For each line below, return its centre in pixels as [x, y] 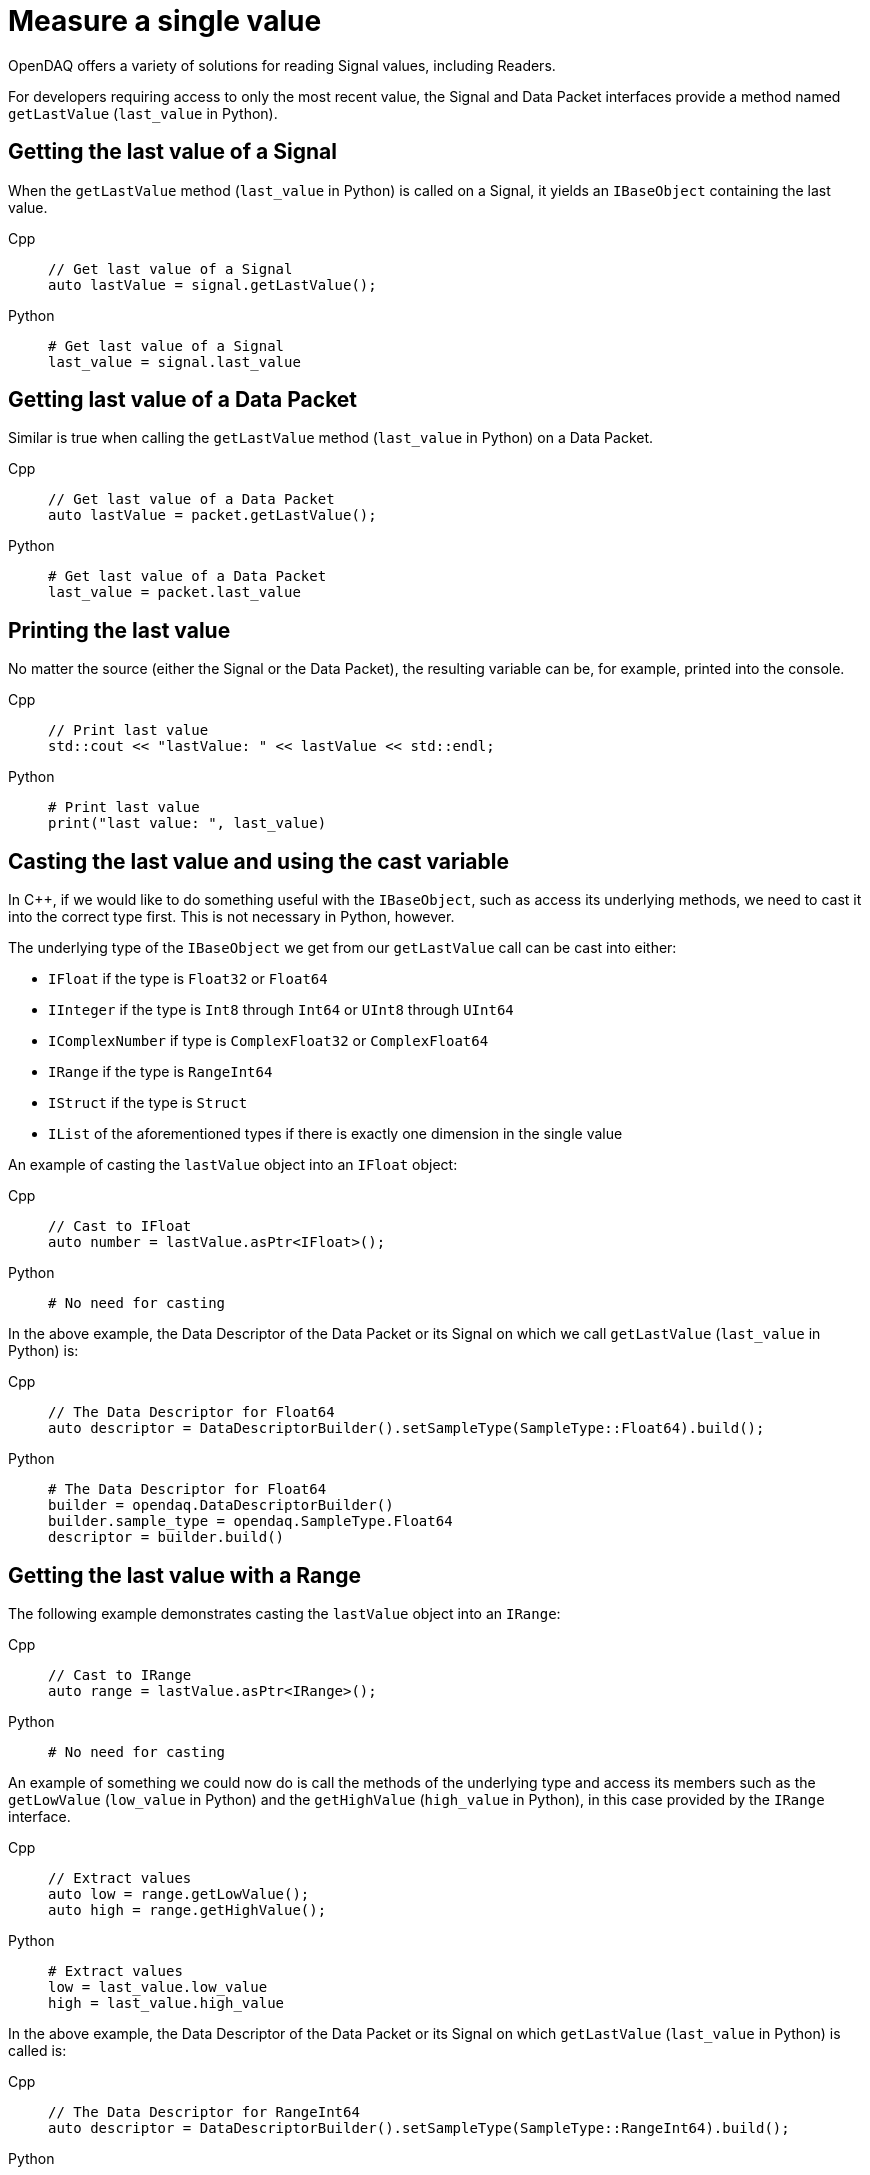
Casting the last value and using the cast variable [258, 861]
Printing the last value [119, 630]
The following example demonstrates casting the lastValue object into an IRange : [284, 1613]
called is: [37, 2050]
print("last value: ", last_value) [187, 823]
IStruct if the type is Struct [148, 1103]
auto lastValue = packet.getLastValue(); [212, 515]
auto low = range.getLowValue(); [179, 1893]
